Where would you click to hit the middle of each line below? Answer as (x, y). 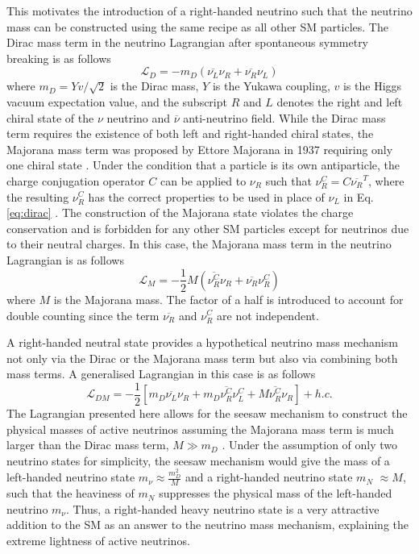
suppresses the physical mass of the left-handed (276, 493)
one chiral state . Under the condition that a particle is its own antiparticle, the (203, 165)
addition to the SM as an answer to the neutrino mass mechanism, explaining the (208, 525)
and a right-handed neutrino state (269, 477)
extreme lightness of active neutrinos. (98, 540)
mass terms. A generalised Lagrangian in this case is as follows (161, 374)
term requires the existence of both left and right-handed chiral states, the (190, 133)
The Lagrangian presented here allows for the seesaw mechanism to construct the (207, 413)
